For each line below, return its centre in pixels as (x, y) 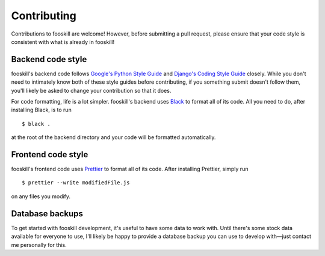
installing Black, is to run (41, 110)
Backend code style (49, 59)
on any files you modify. (41, 196)
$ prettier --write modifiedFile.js (76, 183)
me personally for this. (39, 245)
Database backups (47, 214)
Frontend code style (50, 155)
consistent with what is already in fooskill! (63, 42)
